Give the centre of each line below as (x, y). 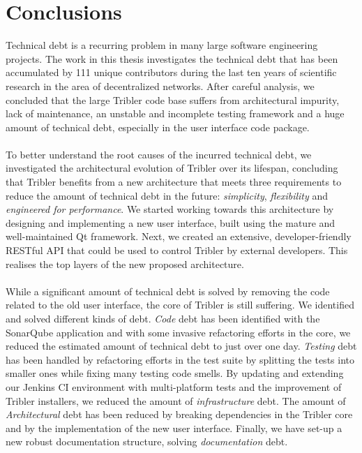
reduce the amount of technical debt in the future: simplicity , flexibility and (167, 195)
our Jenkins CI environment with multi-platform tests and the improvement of (174, 386)
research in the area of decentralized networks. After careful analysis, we (160, 86)
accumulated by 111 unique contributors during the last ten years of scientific (171, 72)
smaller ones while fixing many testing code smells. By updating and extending (175, 373)
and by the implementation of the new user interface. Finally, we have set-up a (174, 428)
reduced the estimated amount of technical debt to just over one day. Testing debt (181, 346)
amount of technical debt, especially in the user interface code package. (158, 127)
